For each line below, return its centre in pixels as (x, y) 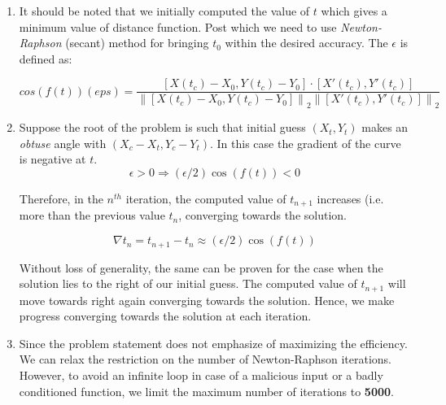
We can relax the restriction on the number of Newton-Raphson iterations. (205, 359)
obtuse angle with (63, 143)
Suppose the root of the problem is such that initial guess (162, 127)
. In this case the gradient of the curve (305, 143)
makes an (385, 127)
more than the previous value (92, 215)
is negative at (52, 159)
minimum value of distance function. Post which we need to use (178, 26)
